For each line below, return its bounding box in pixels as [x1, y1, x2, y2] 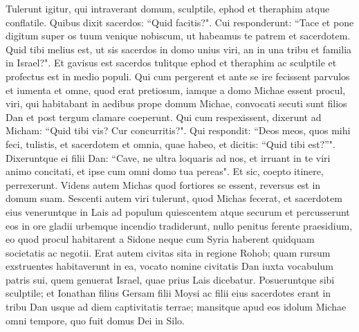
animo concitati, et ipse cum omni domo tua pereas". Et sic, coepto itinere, [6, 164, 324, 178]
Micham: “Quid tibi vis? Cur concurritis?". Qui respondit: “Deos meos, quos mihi [6, 123, 351, 138]
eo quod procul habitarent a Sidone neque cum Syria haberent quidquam [6, 232, 315, 246]
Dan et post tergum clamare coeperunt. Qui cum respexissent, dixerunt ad [6, 109, 322, 124]
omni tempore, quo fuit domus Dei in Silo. [6, 313, 185, 327]
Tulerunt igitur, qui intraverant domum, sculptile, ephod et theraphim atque [6, 1, 330, 15]
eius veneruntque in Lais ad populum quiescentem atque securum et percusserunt [6, 204, 350, 219]
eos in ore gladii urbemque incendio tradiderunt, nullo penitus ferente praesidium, [6, 218, 353, 232]
